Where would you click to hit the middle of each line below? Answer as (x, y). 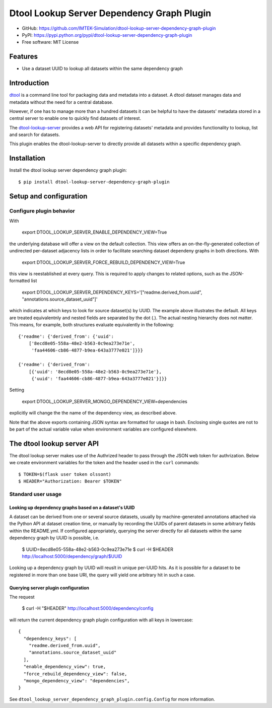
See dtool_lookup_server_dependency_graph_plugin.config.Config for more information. (112, 699)
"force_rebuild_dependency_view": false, (75, 674)
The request (22, 597)
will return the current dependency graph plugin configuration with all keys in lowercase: (101, 620)
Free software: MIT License (50, 42)
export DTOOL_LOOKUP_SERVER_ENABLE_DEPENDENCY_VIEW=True (94, 232)
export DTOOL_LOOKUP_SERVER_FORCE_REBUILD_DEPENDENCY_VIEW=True (104, 262)
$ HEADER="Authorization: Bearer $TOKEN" (70, 481)
